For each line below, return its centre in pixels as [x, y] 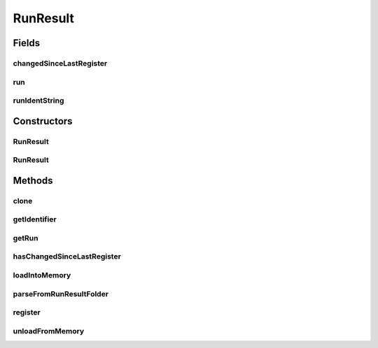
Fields [27, 43]
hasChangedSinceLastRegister [67, 256]
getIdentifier [35, 219]
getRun [26, 238]
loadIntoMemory [42, 275]
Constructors [43, 121]
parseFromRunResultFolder [61, 293]
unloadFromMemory [49, 331]
